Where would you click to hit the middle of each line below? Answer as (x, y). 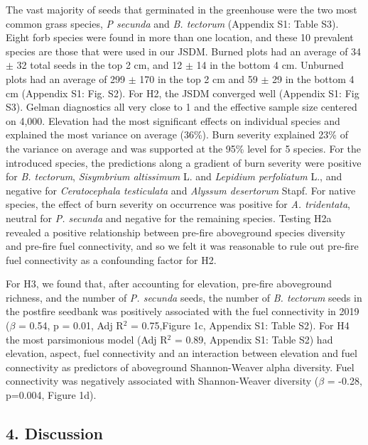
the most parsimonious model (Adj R (87, 339)
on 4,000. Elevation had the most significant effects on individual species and (173, 120)
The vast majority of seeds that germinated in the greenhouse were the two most (182, 9)
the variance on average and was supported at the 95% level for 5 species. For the (183, 148)
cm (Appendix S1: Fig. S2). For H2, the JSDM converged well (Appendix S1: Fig (183, 93)
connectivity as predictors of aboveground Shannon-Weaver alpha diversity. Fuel (180, 367)
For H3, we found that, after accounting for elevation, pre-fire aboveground (169, 284)
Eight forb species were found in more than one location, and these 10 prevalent (180, 37)
